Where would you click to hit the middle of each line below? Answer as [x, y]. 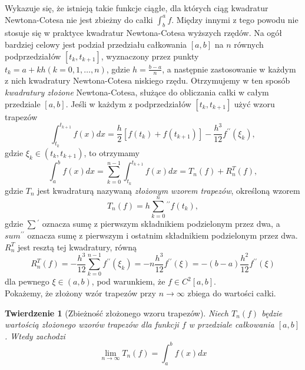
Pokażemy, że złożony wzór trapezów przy [80, 293]
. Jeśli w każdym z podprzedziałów [128, 103]
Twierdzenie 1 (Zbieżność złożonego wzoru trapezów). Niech [117, 313]
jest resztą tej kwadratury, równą [77, 247]
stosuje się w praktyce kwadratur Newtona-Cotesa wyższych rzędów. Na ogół [144, 33]
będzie [272, 313]
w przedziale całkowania [231, 324]
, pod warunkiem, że [128, 281]
